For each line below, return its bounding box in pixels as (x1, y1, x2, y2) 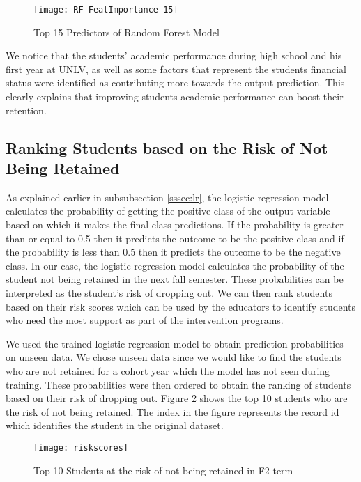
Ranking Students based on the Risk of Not (6, 137, 328, 158)
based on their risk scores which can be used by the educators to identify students (6, 299, 356, 313)
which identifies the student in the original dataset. (6, 418, 224, 433)
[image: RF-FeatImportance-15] (33, 5, 178, 15)
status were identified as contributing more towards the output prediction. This (6, 75, 345, 90)
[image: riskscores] (33, 442, 129, 453)
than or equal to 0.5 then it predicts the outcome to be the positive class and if (6, 231, 344, 245)
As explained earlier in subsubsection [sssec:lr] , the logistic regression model (6, 189, 329, 204)
